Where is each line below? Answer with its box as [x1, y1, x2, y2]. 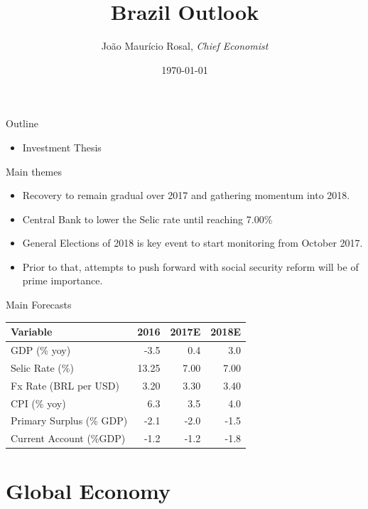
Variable [11, 324, 53, 339]
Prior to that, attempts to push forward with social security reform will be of [22, 259, 359, 274]
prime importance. [22, 273, 103, 288]
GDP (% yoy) [11, 343, 71, 357]
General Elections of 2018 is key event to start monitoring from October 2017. [22, 235, 363, 250]
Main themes [6, 164, 63, 178]
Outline [6, 116, 38, 131]
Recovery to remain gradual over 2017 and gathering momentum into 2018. [22, 188, 350, 203]
